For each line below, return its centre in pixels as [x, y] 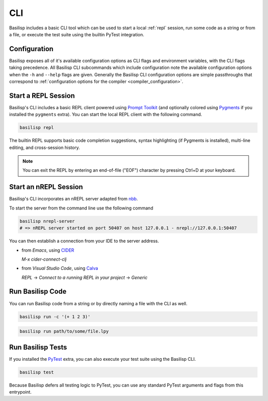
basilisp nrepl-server [47, 221]
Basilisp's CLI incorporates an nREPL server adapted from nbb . [74, 199]
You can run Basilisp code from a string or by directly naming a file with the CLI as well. [98, 303]
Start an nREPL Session [46, 187]
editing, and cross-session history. [45, 147]
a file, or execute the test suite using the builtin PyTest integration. [77, 34]
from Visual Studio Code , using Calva [60, 268]
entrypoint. [20, 392]
